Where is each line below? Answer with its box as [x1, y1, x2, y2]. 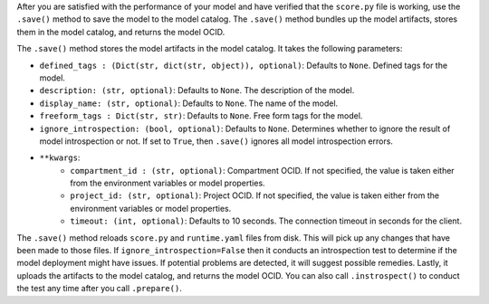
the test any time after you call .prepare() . [16, 283, 183, 294]
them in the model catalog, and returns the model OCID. [16, 26, 225, 37]
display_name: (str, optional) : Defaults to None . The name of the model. [39, 98, 339, 109]
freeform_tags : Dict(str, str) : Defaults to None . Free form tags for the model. [39, 110, 363, 121]
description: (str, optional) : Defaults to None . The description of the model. [39, 85, 355, 96]
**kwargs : [39, 152, 81, 163]
